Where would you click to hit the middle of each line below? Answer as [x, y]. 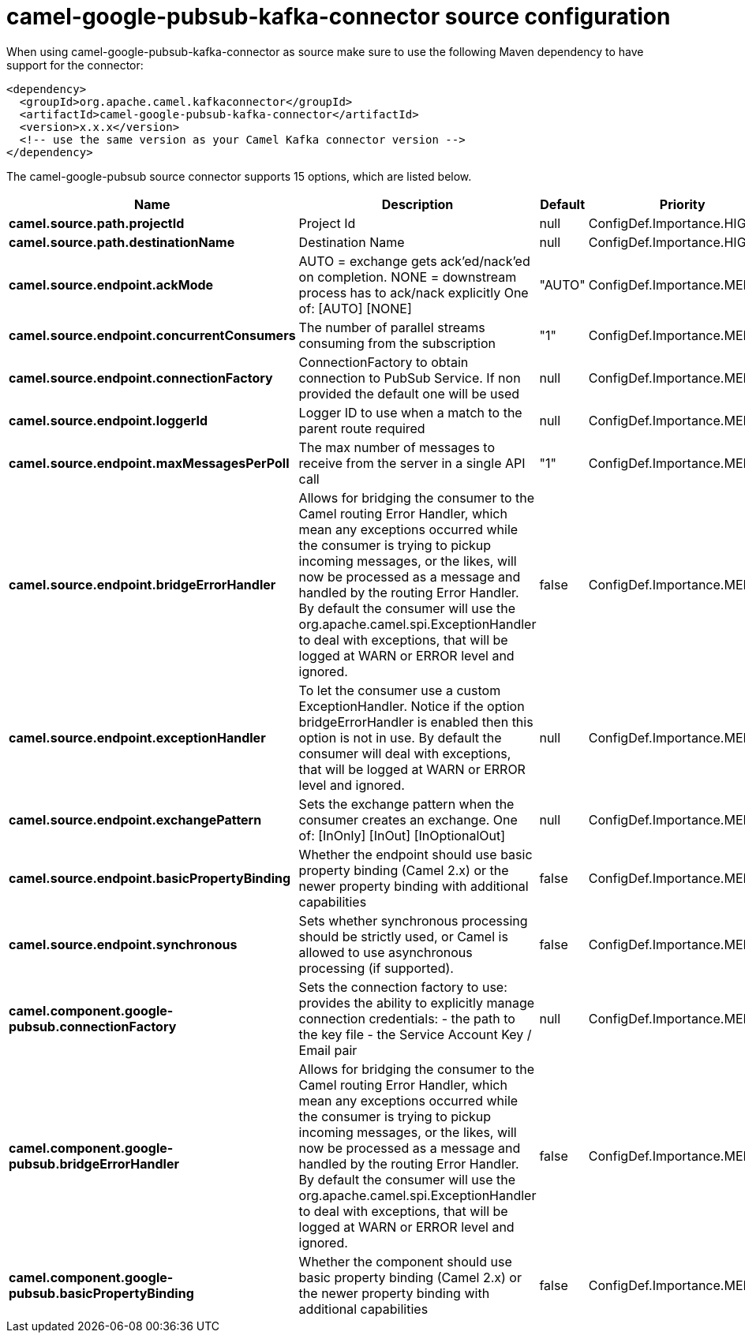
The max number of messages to [397, 447]
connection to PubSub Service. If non [410, 378]
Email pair [328, 1050]
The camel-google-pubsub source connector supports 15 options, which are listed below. [239, 176]
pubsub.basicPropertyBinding [101, 1293]
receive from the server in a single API [412, 463]
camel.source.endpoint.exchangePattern [135, 819]
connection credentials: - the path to [407, 1018]
